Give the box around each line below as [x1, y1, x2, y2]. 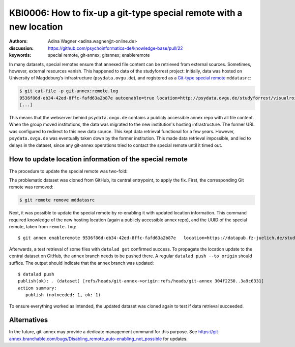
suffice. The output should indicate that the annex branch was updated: [9, 260, 154, 266]
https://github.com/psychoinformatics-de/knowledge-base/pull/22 [48, 45, 183, 51]
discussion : [9, 45, 34, 51]
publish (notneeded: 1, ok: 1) [25, 292, 101, 298]
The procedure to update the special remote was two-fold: [9, 168, 128, 174]
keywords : [9, 52, 31, 58]
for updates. [163, 336, 188, 342]
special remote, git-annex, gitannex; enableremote [48, 52, 150, 58]
